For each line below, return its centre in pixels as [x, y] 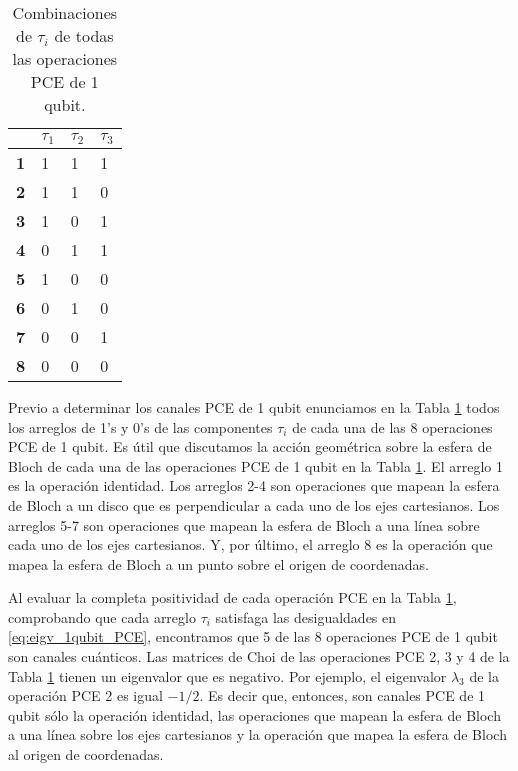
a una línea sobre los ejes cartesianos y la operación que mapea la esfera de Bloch [257, 734]
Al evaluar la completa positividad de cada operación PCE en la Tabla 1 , [232, 597]
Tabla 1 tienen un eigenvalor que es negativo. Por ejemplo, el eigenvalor [227, 675]
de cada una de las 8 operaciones [392, 426]
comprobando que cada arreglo [102, 616]
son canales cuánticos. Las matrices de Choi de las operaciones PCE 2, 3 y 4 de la [259, 656]
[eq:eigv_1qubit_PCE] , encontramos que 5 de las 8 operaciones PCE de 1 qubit [253, 636]
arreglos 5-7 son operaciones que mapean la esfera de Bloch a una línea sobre [244, 524]
